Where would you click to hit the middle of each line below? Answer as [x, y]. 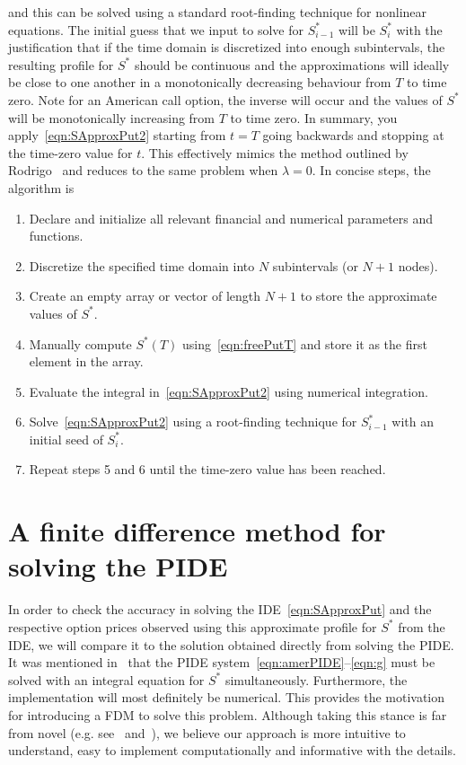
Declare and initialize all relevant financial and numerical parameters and [231, 218]
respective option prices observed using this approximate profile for [193, 626]
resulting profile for [61, 64]
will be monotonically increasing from [112, 117]
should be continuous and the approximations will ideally [292, 64]
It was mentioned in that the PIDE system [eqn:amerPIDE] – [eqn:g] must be [222, 662]
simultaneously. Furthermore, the [316, 679]
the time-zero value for [70, 152]
